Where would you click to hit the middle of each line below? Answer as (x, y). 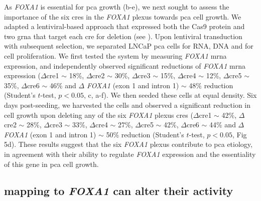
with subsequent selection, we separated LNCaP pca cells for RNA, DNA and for (129, 46)
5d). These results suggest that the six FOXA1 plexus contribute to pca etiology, (128, 144)
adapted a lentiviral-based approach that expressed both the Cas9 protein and (124, 26)
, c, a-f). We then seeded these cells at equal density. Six (170, 95)
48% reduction (211, 85)
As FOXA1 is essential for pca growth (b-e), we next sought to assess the (117, 7)
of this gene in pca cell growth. (51, 164)
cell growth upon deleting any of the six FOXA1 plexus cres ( (99, 115)
